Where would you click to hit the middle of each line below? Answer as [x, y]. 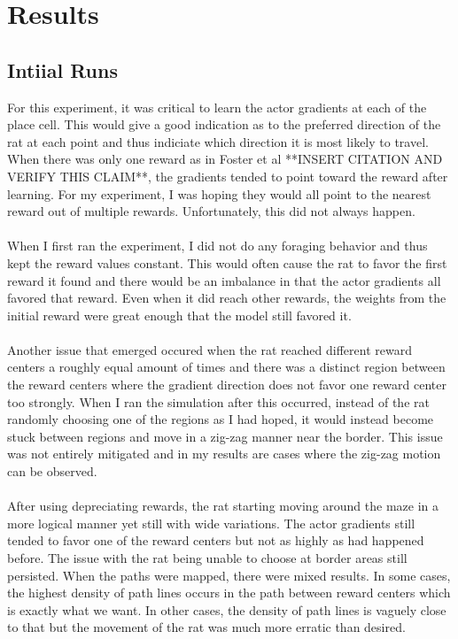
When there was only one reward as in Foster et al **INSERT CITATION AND [225, 159]
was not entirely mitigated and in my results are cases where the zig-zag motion [224, 454]
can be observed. [52, 471]
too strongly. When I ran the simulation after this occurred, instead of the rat [218, 401]
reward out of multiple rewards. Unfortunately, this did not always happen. [211, 211]
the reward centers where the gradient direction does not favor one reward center [227, 385]
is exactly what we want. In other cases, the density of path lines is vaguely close [227, 609]
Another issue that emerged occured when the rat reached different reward [210, 349]
